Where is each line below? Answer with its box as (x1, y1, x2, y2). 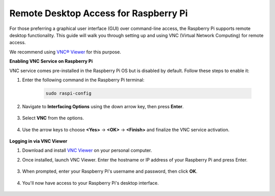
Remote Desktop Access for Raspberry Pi (9, 8, 188, 19)
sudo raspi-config (45, 90, 92, 96)
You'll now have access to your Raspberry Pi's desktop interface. (22, 180, 159, 186)
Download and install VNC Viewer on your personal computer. (22, 147, 152, 153)
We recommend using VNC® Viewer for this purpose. (9, 49, 122, 55)
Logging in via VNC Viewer (9, 138, 68, 144)
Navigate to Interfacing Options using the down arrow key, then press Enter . (22, 103, 184, 109)
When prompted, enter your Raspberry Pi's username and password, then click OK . (22, 168, 198, 175)
